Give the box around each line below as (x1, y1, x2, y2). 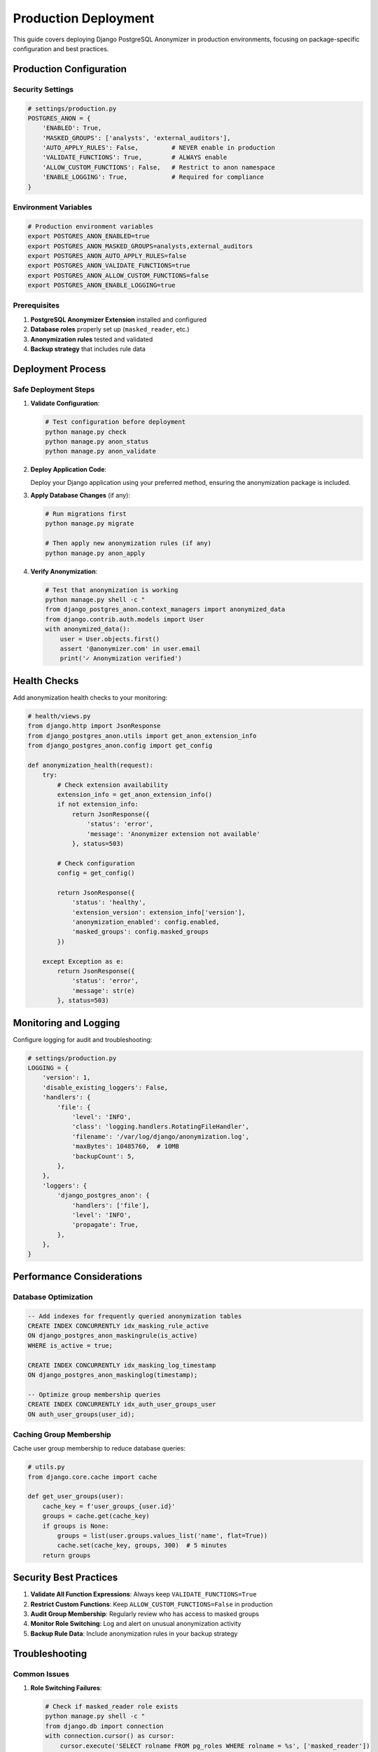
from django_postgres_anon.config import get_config (27, 741, 213, 749)
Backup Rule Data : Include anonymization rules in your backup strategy (30, 1629, 238, 1638)
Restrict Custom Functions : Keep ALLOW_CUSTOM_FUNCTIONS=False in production (30, 1600, 273, 1608)
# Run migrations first (45, 510, 127, 518)
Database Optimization (13, 1292, 93, 1301)
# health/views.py (27, 712, 91, 720)
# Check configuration (57, 859, 136, 867)
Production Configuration (13, 63, 127, 75)
